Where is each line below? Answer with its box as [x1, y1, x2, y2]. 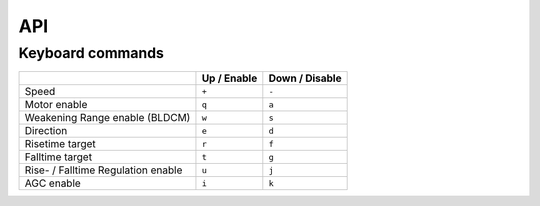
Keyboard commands [18, 44, 165, 62]
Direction [24, 124, 68, 138]
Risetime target [24, 137, 97, 151]
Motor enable [24, 98, 88, 112]
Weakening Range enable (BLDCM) [24, 111, 191, 125]
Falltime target [24, 150, 93, 164]
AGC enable [24, 176, 82, 190]
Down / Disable [268, 71, 342, 85]
